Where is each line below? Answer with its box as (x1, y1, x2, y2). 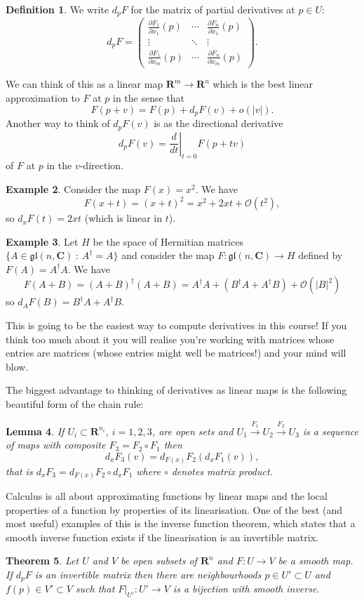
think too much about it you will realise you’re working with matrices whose (6, 331, 335, 346)
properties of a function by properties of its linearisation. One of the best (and (6, 502, 343, 517)
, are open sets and (151, 423, 234, 438)
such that (75, 581, 115, 596)
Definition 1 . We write (6, 2, 109, 16)
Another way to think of (6, 116, 110, 131)
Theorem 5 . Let (6, 553, 79, 568)
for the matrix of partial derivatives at (130, 2, 295, 16)
